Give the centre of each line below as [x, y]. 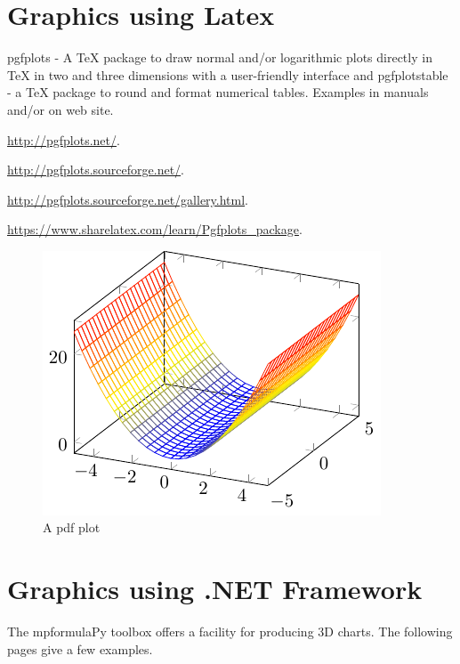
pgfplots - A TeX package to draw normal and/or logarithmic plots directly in [220, 57]
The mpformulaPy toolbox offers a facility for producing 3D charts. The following [230, 632]
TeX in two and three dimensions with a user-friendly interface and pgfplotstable [228, 74]
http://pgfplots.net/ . [64, 139]
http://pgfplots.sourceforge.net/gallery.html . [128, 199]
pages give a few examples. [80, 648]
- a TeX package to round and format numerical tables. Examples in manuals [218, 92]
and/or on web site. [61, 109]
